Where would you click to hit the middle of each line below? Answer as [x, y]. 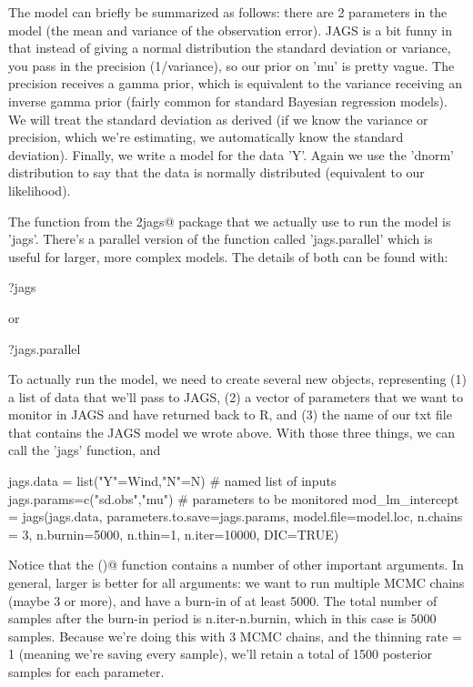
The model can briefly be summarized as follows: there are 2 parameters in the [228, 12]
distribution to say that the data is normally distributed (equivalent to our [216, 172]
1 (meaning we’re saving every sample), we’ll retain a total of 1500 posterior [220, 654]
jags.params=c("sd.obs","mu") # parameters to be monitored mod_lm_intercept [234, 498]
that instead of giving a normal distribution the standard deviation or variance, [230, 48]
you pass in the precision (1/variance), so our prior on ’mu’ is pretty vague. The [231, 65]
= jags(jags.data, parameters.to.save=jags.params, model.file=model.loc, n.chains [236, 516]
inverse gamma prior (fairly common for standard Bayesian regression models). [228, 101]
